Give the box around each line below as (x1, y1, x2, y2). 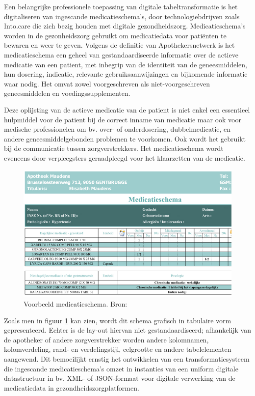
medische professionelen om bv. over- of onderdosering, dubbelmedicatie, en (4, 124, 231, 134)
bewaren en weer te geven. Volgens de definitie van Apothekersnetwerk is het (4, 40, 235, 50)
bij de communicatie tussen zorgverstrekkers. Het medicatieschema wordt (4, 143, 224, 153)
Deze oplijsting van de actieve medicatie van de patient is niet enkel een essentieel (4, 104, 250, 114)
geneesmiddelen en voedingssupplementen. (4, 88, 130, 98)
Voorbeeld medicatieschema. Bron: (24, 299, 127, 309)
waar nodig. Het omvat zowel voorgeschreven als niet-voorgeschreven (4, 78, 210, 88)
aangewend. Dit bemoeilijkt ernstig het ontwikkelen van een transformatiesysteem (4, 354, 250, 364)
